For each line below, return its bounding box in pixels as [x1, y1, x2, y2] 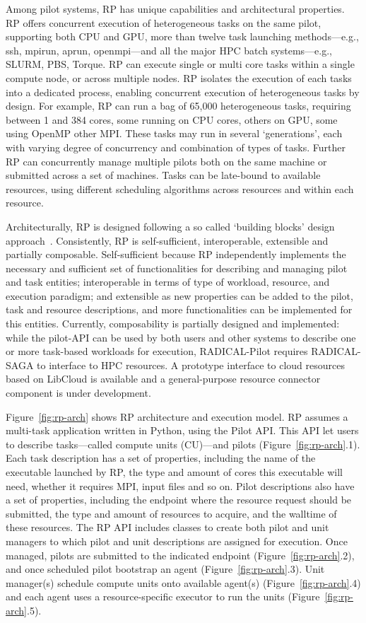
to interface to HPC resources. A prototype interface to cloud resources [37, 357, 345, 372]
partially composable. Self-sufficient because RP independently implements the [6, 247, 346, 262]
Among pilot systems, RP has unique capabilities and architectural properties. [6, 1, 345, 16]
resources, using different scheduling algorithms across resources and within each [6, 181, 354, 196]
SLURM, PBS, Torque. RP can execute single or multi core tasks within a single [6, 57, 355, 71]
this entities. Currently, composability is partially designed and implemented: [6, 316, 340, 331]
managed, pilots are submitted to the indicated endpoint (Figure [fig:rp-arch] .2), [6, 547, 355, 562]
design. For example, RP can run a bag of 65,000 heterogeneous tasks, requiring [6, 98, 351, 113]
